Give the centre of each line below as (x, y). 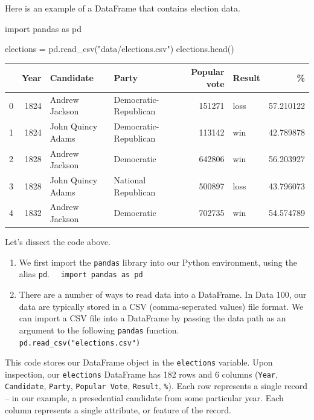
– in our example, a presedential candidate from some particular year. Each (144, 398)
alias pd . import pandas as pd (81, 274)
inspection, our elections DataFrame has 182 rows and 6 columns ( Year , (142, 374)
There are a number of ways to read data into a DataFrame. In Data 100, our (163, 294)
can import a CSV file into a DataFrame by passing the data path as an (152, 318)
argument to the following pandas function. (99, 330)
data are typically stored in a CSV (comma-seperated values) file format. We (161, 306)
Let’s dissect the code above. (58, 242)
